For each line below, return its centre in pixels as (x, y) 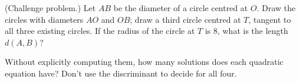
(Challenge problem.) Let (50, 8)
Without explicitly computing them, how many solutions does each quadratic (144, 62)
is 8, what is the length (246, 31)
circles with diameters (44, 19)
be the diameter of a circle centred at (181, 8)
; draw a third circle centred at (185, 19)
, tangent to (270, 19)
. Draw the (276, 8)
